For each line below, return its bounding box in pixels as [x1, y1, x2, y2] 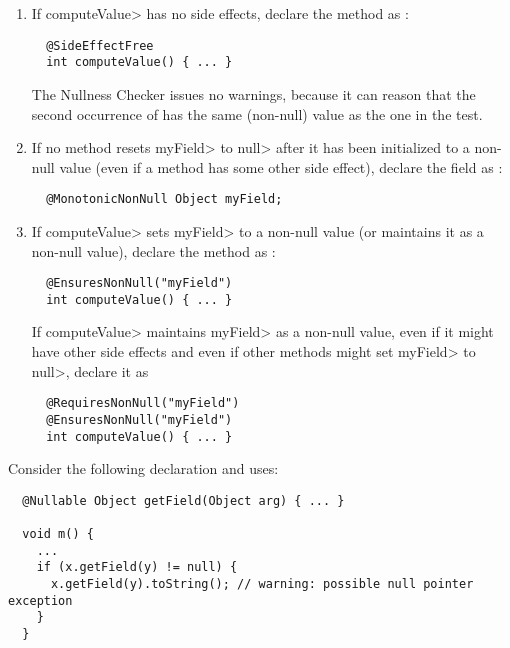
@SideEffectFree [46, 38, 154, 53]
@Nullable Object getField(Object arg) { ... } [22, 493, 345, 508]
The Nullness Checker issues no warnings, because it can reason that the [31, 83, 476, 104]
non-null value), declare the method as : [31, 240, 276, 261]
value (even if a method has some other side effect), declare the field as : [59, 156, 503, 177]
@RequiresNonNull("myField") [46, 396, 240, 411]
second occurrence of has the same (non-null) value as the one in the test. [31, 103, 483, 124]
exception [8, 593, 73, 608]
